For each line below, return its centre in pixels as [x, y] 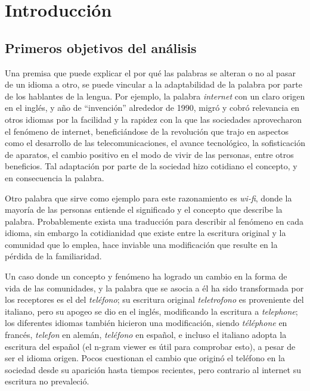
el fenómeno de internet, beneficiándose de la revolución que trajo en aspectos [147, 131]
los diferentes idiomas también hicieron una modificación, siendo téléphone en [146, 323]
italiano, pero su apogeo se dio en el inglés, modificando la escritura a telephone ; [151, 311]
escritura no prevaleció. [47, 381]
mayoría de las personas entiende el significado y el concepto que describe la [144, 210]
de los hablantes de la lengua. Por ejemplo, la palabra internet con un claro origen [155, 96]
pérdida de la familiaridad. [53, 256]
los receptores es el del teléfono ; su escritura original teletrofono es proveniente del [154, 300]
